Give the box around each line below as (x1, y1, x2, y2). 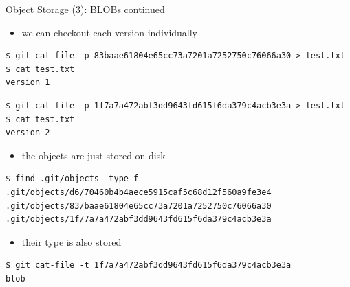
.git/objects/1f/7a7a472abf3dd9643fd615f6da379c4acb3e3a (6, 214, 272, 225)
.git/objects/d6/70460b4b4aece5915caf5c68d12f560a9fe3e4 (6, 187, 272, 197)
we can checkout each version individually (21, 25, 198, 39)
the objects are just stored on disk (21, 148, 166, 162)
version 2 (6, 128, 50, 138)
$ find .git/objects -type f (6, 174, 139, 184)
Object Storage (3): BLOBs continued (6, 2, 165, 16)
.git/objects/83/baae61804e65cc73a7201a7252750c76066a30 (6, 200, 272, 211)
